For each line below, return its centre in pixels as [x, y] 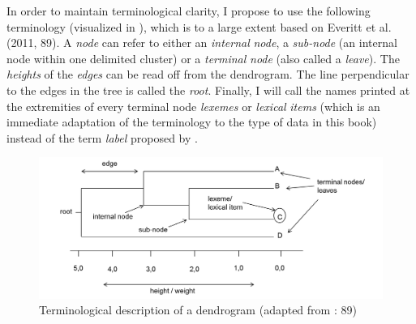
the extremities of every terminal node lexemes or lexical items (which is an [193, 106]
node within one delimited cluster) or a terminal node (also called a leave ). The [203, 58]
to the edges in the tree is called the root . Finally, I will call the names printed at [208, 90]
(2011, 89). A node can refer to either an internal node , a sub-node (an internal [202, 43]
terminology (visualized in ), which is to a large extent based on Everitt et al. [199, 26]
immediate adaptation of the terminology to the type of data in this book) [192, 122]
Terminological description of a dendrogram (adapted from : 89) [198, 310]
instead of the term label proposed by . [102, 137]
